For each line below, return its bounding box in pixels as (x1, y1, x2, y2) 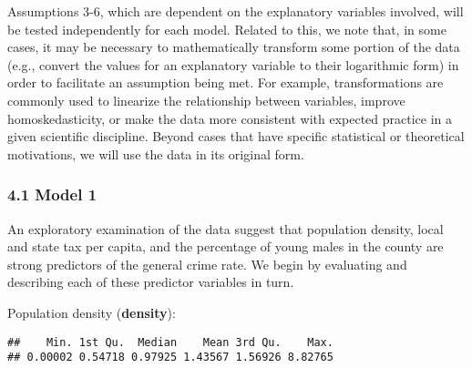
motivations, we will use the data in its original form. (7, 144, 304, 163)
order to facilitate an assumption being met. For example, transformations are (7, 73, 444, 92)
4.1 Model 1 (7, 183, 97, 206)
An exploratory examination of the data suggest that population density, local (7, 219, 444, 238)
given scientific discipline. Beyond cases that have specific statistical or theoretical (7, 127, 465, 146)
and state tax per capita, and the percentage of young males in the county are (7, 237, 444, 256)
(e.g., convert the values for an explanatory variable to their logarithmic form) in (7, 55, 459, 74)
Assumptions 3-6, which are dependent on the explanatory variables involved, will (7, 2, 464, 20)
